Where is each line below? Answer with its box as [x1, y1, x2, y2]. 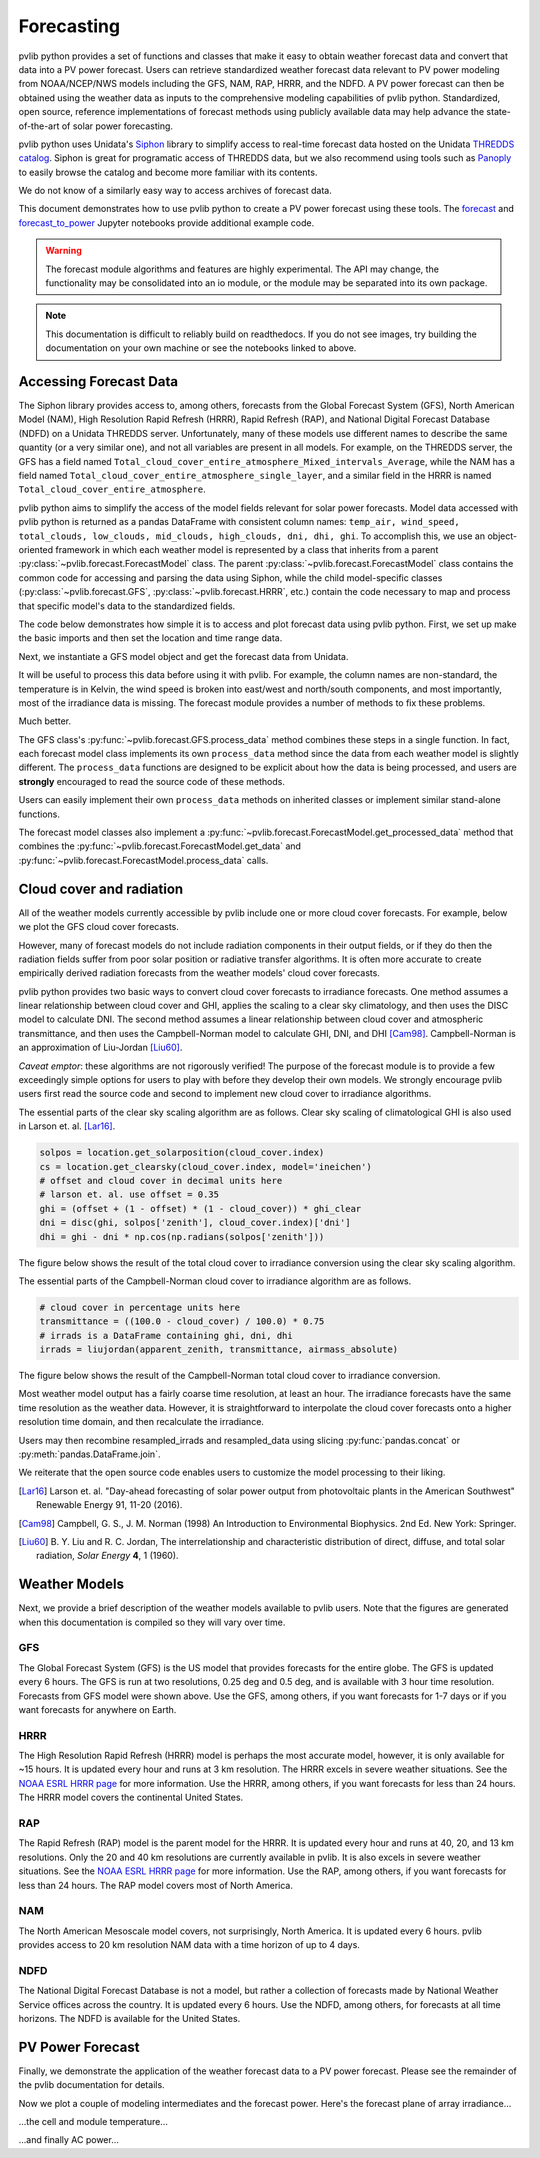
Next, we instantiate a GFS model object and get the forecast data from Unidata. [18, 650, 349, 662]
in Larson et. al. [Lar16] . [18, 1120, 116, 1132]
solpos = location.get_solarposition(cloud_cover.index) [39, 1147, 325, 1159]
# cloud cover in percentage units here [39, 1301, 240, 1313]
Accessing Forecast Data [18, 373, 179, 390]
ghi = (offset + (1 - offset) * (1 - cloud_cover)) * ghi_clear [39, 1203, 362, 1214]
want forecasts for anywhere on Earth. [18, 1703, 177, 1715]
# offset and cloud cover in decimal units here [39, 1175, 283, 1186]
